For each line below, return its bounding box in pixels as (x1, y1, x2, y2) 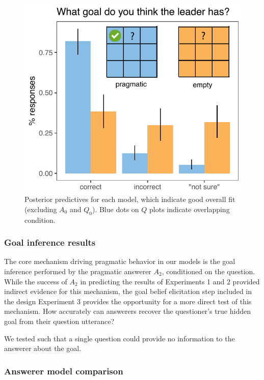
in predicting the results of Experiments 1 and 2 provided (80, 276, 260, 286)
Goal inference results (4, 236, 96, 249)
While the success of (4, 276, 67, 286)
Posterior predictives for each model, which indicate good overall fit (24, 194, 235, 204)
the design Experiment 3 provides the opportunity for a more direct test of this (4, 296, 252, 306)
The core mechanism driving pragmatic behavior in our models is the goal (4, 256, 235, 267)
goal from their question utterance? (4, 315, 115, 326)
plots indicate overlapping (149, 203, 230, 214)
